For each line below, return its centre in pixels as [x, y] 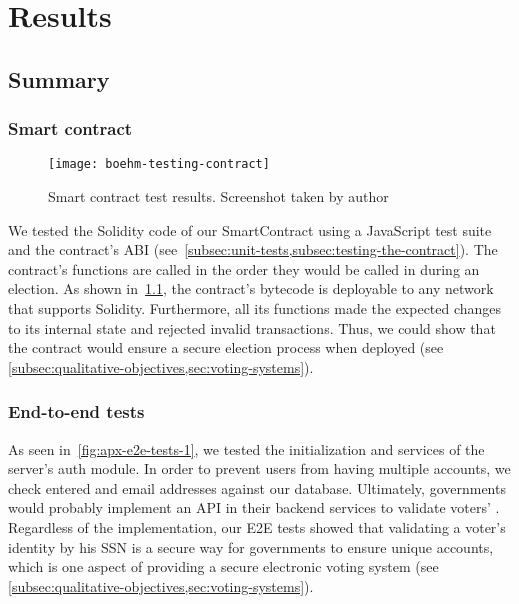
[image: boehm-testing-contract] [159, 164]
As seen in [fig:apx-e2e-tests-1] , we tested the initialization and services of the [246, 448]
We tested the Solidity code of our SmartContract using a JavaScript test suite [250, 229]
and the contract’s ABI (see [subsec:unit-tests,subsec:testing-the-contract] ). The [253, 249]
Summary [59, 78]
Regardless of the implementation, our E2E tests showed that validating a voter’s [257, 526]
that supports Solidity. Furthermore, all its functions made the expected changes [255, 308]
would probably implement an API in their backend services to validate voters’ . [254, 507]
